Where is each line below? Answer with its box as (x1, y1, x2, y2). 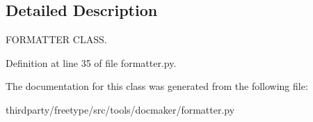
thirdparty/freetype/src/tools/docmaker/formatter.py (6, 102, 235, 116)
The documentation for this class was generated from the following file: (6, 79, 308, 93)
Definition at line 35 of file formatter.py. (6, 55, 177, 70)
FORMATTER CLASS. (6, 32, 107, 47)
